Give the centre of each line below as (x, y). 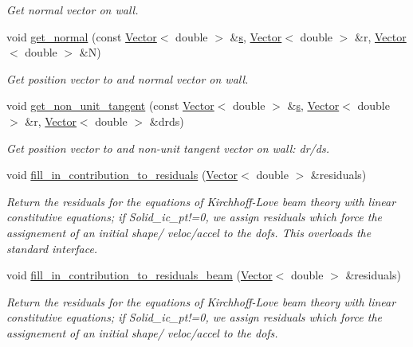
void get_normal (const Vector (82, 36)
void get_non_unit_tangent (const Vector (110, 105)
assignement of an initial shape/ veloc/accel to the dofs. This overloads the (189, 232)
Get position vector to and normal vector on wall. (128, 78)
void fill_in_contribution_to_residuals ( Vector (122, 175)
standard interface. (52, 248)
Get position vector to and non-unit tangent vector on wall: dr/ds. (168, 148)
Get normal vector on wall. (73, 10)
